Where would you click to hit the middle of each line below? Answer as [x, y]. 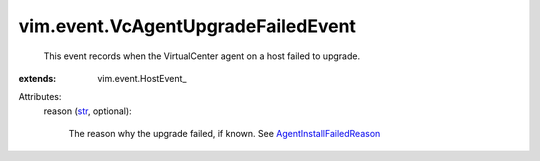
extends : [37, 78]
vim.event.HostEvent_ [142, 78]
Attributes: [40, 97]
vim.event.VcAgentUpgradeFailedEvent [187, 26]
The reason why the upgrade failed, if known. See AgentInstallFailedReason [224, 134]
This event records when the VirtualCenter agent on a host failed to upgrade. [201, 56]
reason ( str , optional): [87, 111]
